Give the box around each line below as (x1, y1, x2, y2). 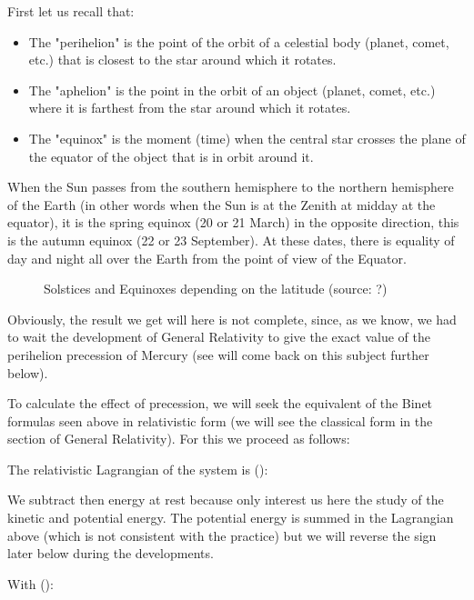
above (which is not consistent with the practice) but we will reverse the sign (7, 525, 437, 545)
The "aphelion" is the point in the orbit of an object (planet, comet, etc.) (28, 80, 436, 99)
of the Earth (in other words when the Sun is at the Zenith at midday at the (7, 195, 436, 214)
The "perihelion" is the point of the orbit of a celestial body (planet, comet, (28, 32, 449, 51)
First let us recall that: (7, 2, 135, 20)
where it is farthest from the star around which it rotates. (28, 98, 351, 117)
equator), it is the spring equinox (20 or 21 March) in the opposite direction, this (7, 213, 459, 232)
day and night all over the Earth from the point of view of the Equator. (7, 248, 407, 267)
